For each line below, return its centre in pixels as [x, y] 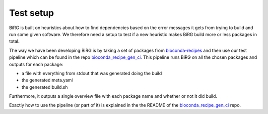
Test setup [32, 13]
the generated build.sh [45, 87]
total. [14, 41]
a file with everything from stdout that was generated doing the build [92, 73]
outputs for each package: [36, 64]
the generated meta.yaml [47, 80]
